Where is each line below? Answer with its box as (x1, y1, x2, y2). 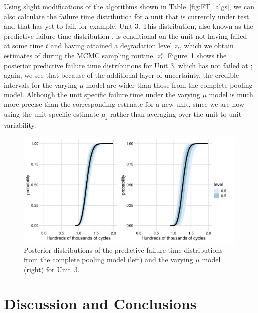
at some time (4, 40, 44, 51)
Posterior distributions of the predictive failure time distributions (24, 244, 223, 255)
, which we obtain (179, 40, 234, 51)
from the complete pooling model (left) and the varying (24, 254, 193, 265)
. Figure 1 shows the (163, 50, 227, 60)
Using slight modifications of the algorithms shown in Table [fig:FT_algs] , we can (4, 1, 254, 11)
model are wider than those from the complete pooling (86, 79, 253, 90)
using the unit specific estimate (4, 108, 99, 119)
